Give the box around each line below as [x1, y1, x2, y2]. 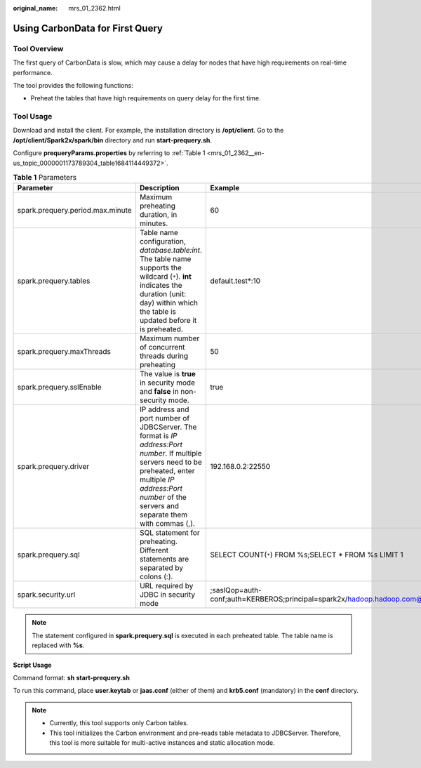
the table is [139, 307, 177, 317]
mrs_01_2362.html [68, 4, 121, 12]
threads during [139, 351, 189, 361]
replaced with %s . [32, 641, 85, 649]
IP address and [139, 404, 189, 414]
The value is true [139, 369, 196, 379]
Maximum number [139, 333, 200, 343]
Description [139, 183, 180, 193]
